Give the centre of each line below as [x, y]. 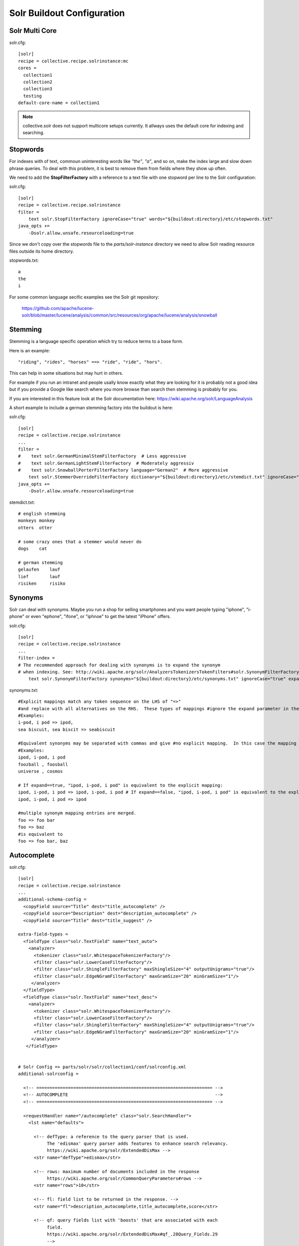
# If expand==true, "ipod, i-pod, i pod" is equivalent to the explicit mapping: [121, 785]
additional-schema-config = [52, 899]
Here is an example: [30, 350]
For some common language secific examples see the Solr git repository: [84, 297]
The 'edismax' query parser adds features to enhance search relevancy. [138, 1144]
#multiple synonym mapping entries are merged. [77, 813]
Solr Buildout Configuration [67, 13]
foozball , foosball [43, 764]
